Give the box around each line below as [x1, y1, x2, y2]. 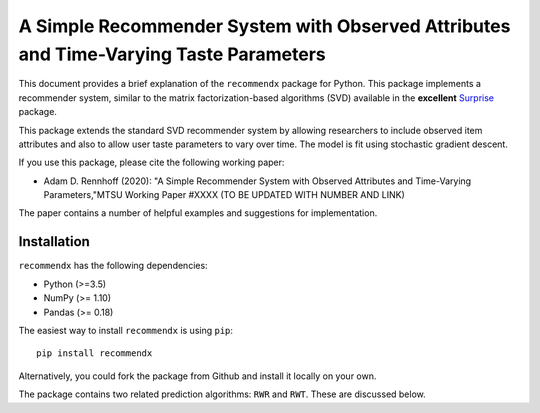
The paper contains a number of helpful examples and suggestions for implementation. [18, 207, 378, 219]
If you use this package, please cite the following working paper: [18, 156, 285, 169]
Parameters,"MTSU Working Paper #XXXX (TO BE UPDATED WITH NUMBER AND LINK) [43, 189, 405, 201]
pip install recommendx [36, 348, 153, 359]
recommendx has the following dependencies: [18, 260, 209, 272]
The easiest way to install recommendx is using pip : [18, 324, 234, 336]
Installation [18, 233, 90, 250]
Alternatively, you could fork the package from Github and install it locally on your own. [18, 370, 377, 382]
